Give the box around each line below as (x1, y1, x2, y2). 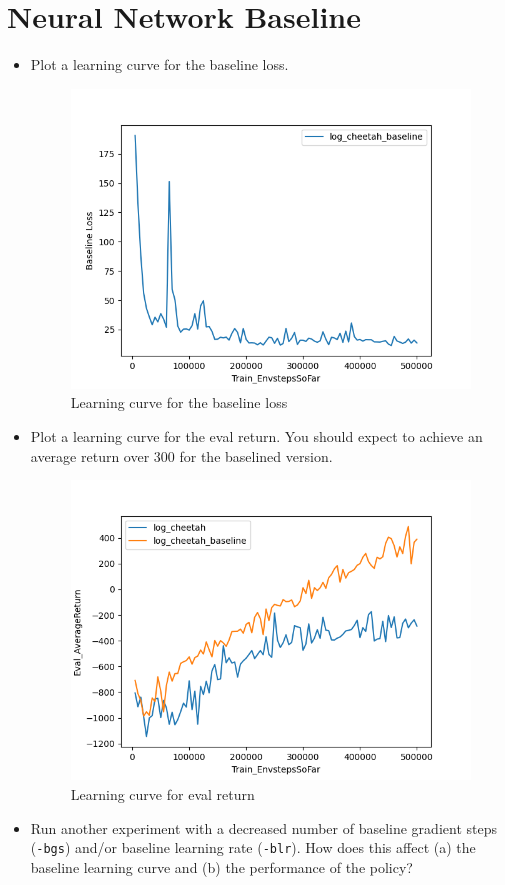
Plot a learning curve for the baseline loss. (30, 54, 289, 75)
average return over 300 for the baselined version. (30, 445, 333, 466)
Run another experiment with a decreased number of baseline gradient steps (30, 817, 497, 838)
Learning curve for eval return (70, 783, 255, 804)
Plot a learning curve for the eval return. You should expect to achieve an (30, 426, 483, 447)
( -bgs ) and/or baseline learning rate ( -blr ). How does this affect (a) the (30, 837, 476, 858)
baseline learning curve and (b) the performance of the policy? (30, 856, 413, 877)
